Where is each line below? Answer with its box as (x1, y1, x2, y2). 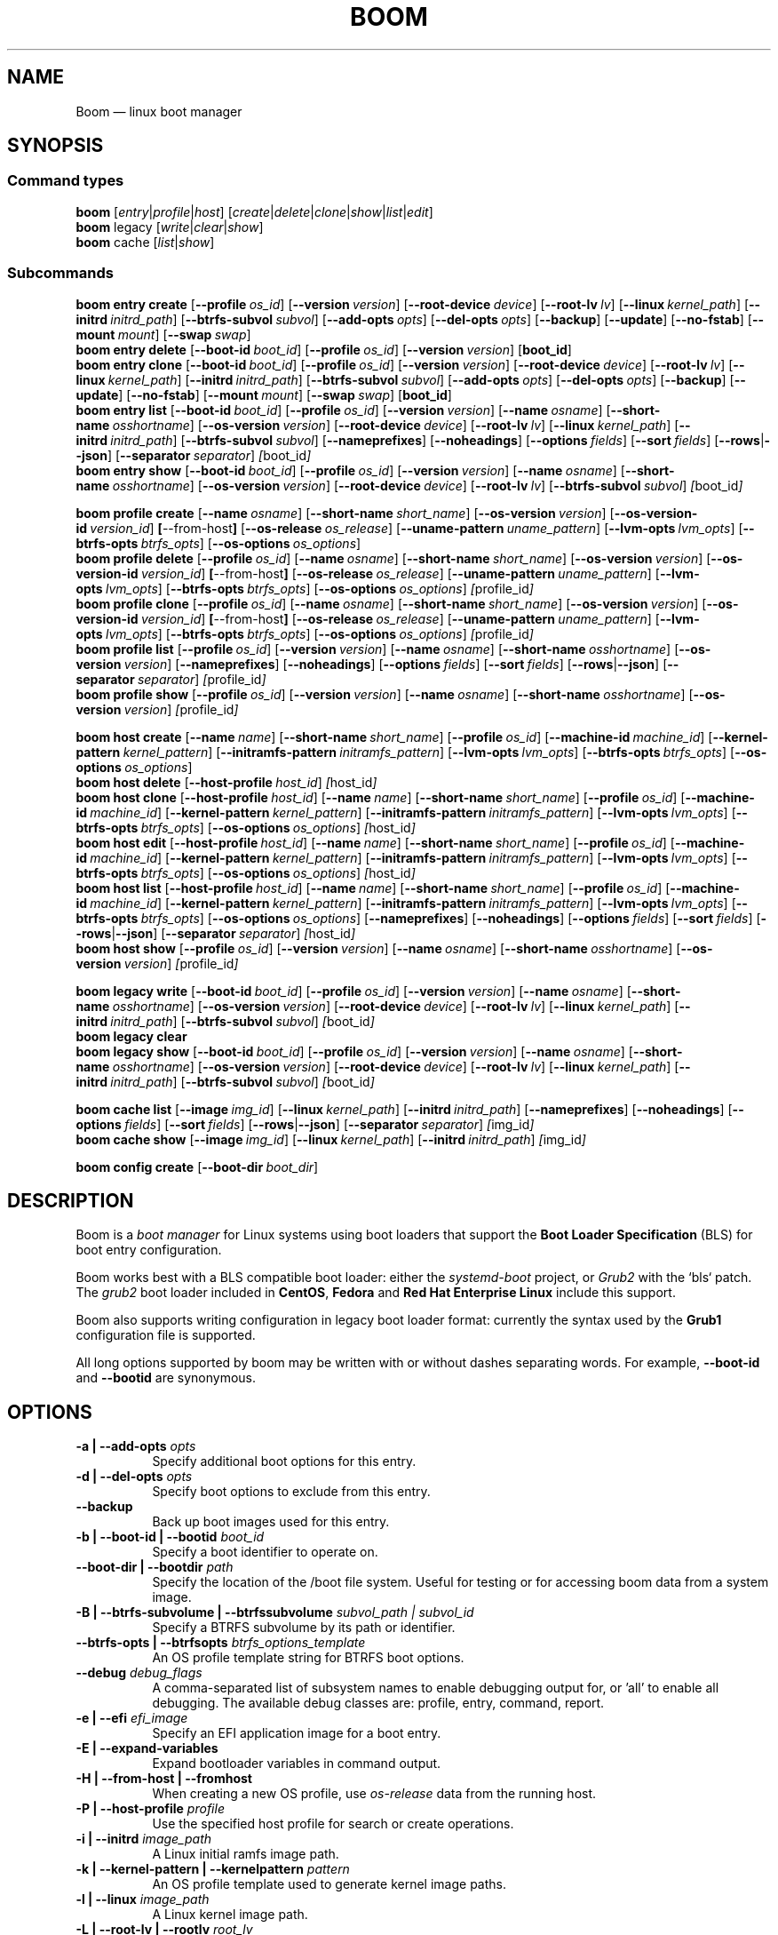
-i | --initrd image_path (75, 1831, 212, 1847)
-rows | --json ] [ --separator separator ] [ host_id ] (75, 925, 356, 941)
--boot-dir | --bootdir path (75, 1559, 234, 1575)
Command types (7, 171, 124, 190)
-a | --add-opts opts (75, 1438, 196, 1454)
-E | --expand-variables (75, 1740, 218, 1756)
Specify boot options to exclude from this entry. (152, 1484, 431, 1500)
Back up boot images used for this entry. (152, 1514, 390, 1530)
